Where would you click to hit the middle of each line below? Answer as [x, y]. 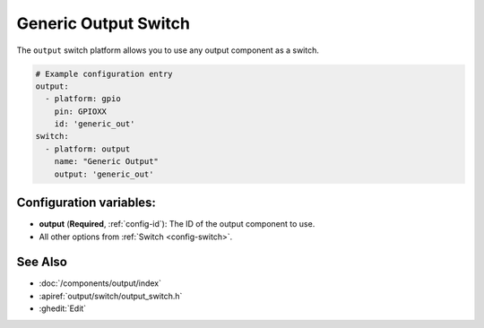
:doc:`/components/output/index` [100, 283]
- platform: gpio [83, 99]
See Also [42, 262]
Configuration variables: [86, 203]
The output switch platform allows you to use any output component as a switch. [168, 50]
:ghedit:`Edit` [63, 308]
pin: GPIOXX [81, 111]
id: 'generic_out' [95, 124]
